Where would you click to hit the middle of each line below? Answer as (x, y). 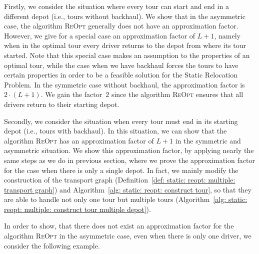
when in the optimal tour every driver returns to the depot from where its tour (125, 45)
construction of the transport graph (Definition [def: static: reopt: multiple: (120, 180)
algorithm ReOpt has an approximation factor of (79, 140)
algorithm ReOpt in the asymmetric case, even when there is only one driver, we (128, 236)
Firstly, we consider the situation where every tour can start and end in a (116, 6)
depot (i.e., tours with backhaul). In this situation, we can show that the (115, 131)
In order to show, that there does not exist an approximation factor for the (119, 226)
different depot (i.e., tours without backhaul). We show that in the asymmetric (125, 16)
